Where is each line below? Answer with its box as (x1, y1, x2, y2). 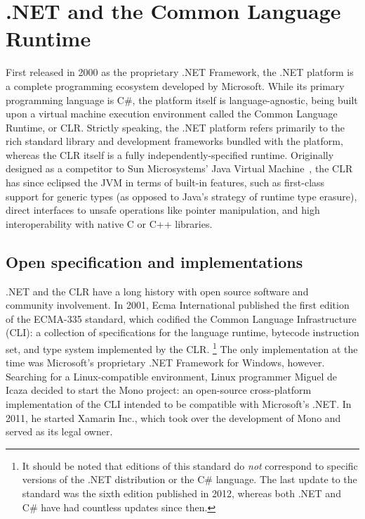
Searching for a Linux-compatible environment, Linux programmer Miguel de (6, 369, 337, 383)
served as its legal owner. (6, 424, 113, 439)
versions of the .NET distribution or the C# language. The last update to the (22, 472, 357, 487)
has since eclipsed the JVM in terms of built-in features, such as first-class (6, 175, 325, 190)
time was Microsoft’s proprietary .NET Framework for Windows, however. (6, 355, 325, 370)
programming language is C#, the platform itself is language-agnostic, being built (6, 92, 358, 107)
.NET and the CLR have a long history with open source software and (6, 283, 309, 298)
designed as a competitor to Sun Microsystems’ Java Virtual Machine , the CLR (6, 161, 353, 176)
